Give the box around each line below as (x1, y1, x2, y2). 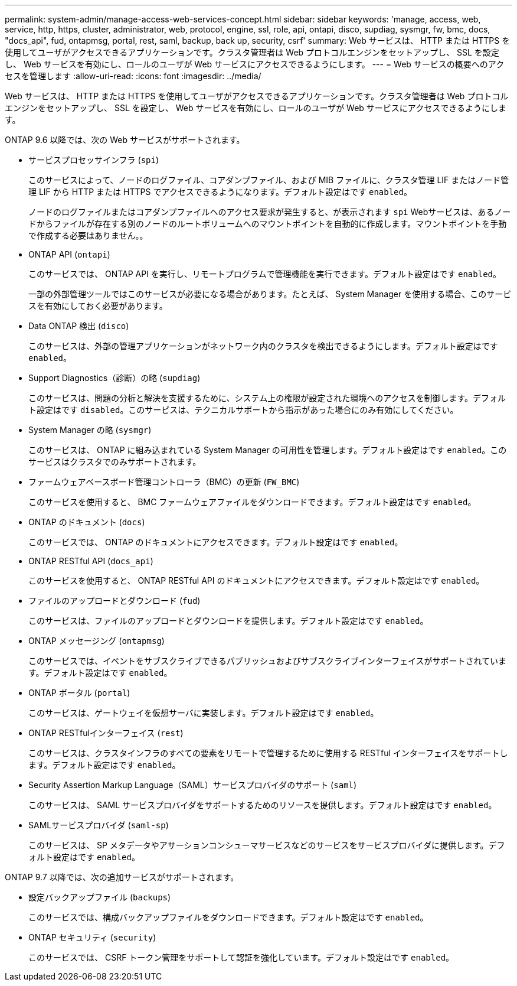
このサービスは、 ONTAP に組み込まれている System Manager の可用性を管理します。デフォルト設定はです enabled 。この (28, 445, 507, 455)
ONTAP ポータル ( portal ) (28, 688, 130, 698)
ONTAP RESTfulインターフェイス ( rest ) (28, 728, 184, 738)
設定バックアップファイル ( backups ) (28, 892, 171, 902)
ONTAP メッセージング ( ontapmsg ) (28, 636, 165, 646)
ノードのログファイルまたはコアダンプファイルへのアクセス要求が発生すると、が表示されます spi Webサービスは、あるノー (28, 207, 511, 217)
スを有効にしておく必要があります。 (28, 301, 168, 311)
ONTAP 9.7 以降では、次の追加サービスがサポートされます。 (5, 872, 239, 882)
